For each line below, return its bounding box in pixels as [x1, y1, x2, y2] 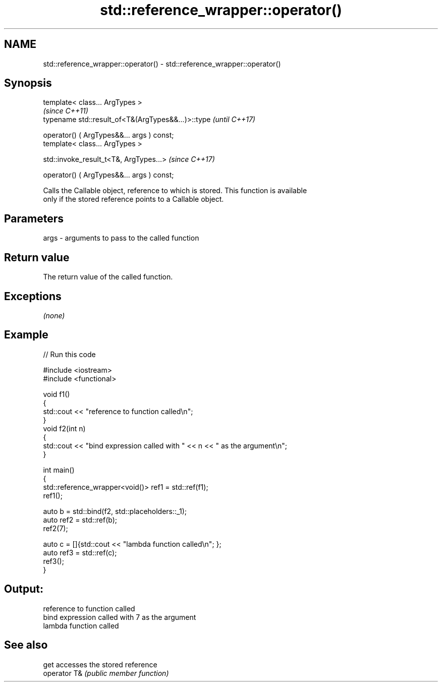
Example [4, 328, 48, 341]
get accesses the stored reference [43, 660, 157, 669]
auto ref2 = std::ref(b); [43, 515, 118, 524]
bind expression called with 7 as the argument [43, 612, 196, 621]
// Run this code [43, 350, 96, 359]
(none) [43, 311, 65, 320]
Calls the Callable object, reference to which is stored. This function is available [43, 186, 307, 195]
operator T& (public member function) [43, 668, 169, 677]
